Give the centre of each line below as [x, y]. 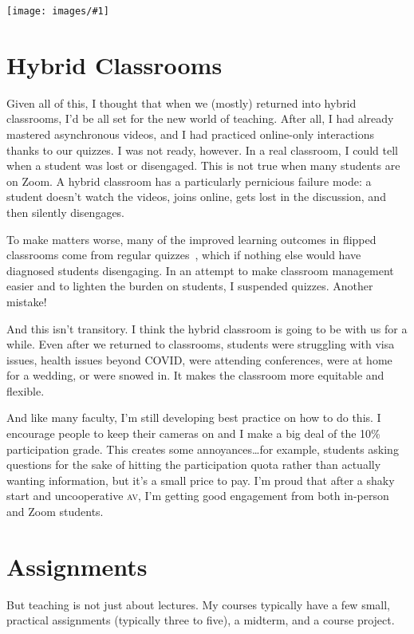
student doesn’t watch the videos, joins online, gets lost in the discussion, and [196, 197]
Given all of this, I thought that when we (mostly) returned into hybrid [181, 102]
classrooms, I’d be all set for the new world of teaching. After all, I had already [200, 118]
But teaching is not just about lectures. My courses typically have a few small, [198, 604]
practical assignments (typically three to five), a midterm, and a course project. [201, 620]
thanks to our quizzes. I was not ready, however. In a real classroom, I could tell [202, 150]
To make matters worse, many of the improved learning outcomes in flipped [191, 239]
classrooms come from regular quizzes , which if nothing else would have [184, 255]
